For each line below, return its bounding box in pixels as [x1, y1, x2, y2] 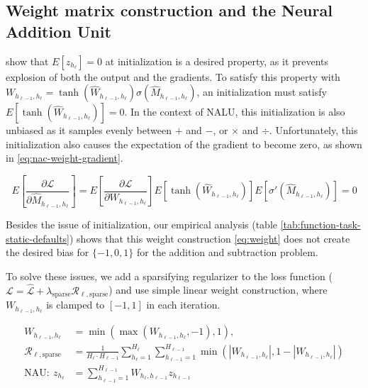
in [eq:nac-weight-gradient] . [6, 150, 123, 165]
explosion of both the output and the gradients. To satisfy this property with [6, 69, 340, 84]
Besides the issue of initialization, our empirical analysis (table [6, 217, 278, 231]
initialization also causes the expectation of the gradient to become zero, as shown [6, 136, 362, 151]
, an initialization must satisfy [196, 84, 327, 99]
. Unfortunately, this [269, 123, 358, 138]
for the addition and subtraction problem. [137, 245, 318, 260]
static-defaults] [6, 231, 69, 245]
